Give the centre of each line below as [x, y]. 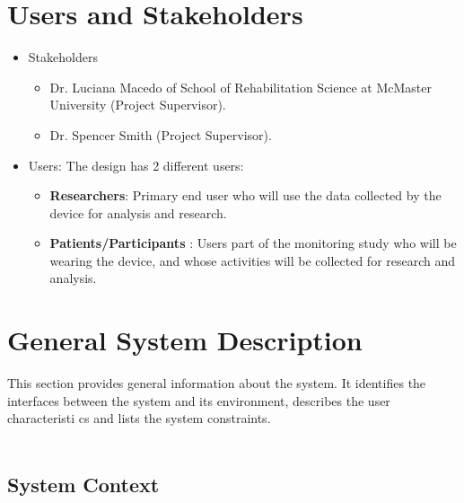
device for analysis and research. [138, 212]
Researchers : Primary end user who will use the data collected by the [245, 195]
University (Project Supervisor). [138, 105]
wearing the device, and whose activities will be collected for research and [253, 260]
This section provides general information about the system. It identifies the [217, 383]
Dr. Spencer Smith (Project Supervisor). [161, 134]
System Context [83, 484]
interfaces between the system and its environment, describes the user [199, 400]
